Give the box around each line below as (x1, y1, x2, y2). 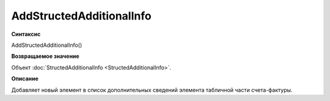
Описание (11, 75, 39, 82)
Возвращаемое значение (11, 52, 79, 60)
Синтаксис (11, 30, 41, 38)
